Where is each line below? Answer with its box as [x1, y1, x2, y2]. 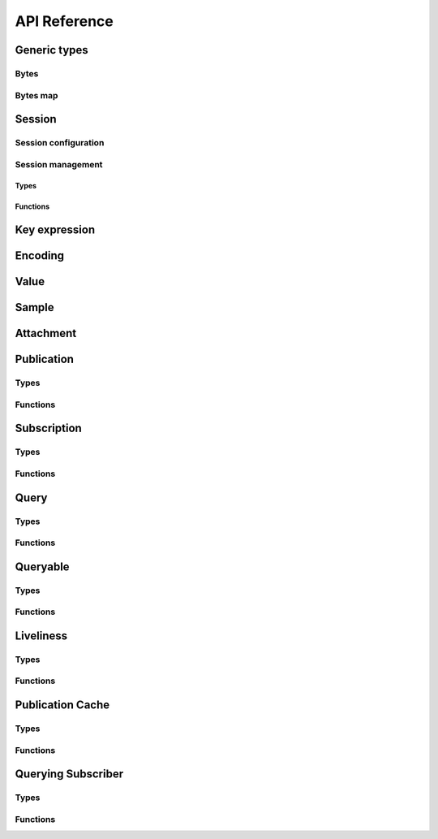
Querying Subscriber [15, 768, 124, 781]
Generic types [15, 43, 88, 57]
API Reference [15, 12, 114, 30]
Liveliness [15, 629, 68, 642]
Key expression [15, 223, 96, 237]
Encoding [15, 249, 65, 263]
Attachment [15, 327, 77, 340]
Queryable [15, 560, 70, 573]
